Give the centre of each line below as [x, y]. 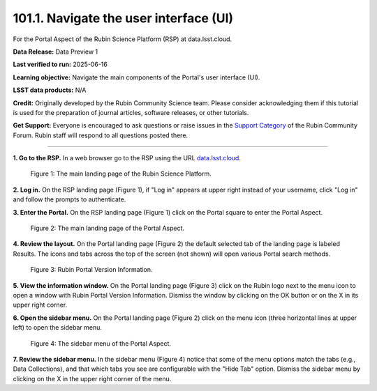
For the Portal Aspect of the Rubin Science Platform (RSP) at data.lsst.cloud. [123, 39]
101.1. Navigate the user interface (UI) [123, 18]
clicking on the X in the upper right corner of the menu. [92, 378]
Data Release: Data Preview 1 [55, 52]
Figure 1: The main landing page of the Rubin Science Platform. [121, 174]
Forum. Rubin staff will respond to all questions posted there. [101, 135]
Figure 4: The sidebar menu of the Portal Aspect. [101, 343]
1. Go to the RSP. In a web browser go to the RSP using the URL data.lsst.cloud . [127, 158]
